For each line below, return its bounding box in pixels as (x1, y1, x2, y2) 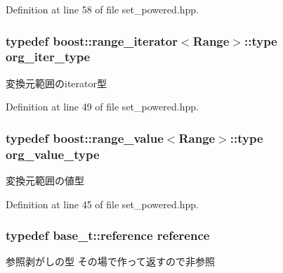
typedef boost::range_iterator (6, 32, 178, 49)
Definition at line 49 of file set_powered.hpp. (6, 99, 199, 114)
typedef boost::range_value (6, 129, 164, 146)
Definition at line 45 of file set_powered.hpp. (6, 196, 199, 211)
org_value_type (6, 145, 100, 163)
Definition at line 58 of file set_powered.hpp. (6, 2, 199, 16)
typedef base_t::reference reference (6, 227, 210, 244)
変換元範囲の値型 (6, 173, 84, 188)
